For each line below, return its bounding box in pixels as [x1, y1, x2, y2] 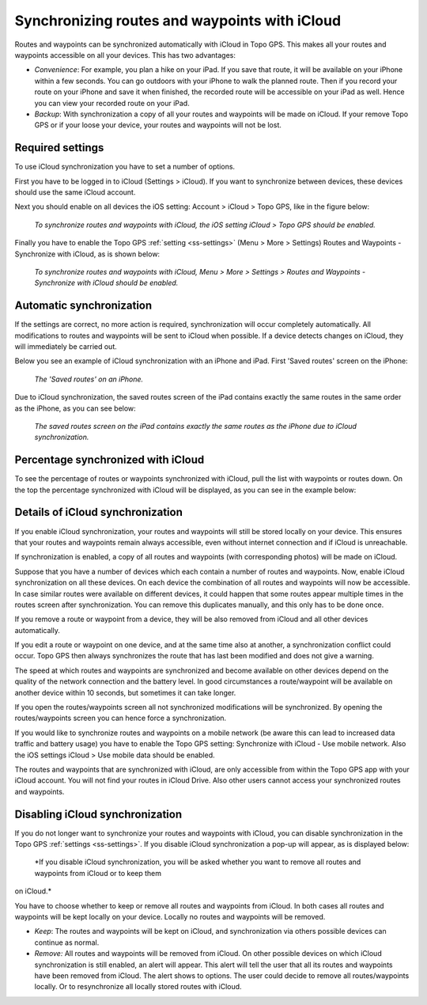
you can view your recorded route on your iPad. [34, 98, 190, 108]
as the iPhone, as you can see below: [14, 404, 136, 413]
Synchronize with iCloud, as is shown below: [14, 249, 161, 259]
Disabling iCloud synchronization [14, 807, 182, 821]
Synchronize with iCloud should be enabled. [34, 278, 179, 288]
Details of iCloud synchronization [14, 506, 183, 519]
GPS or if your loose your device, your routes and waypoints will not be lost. [34, 120, 282, 130]
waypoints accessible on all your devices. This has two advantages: [14, 50, 236, 59]
